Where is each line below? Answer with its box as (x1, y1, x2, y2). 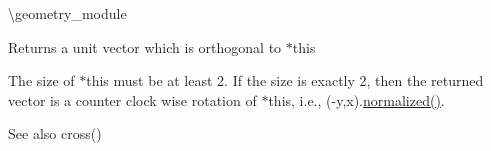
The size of (8, 70, 75, 91)
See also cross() (8, 123, 102, 144)
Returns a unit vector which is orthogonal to (8, 36, 282, 57)
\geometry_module (8, 3, 127, 23)
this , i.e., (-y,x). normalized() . (268, 89, 445, 110)
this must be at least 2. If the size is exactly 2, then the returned (86, 70, 484, 91)
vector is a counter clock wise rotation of (8, 89, 257, 110)
